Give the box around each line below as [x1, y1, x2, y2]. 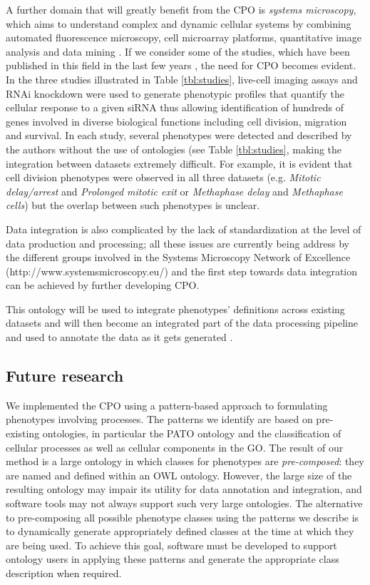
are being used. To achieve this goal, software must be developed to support [6, 537, 337, 552]
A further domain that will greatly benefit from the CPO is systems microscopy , [6, 2, 356, 16]
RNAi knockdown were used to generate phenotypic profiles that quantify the [6, 86, 344, 101]
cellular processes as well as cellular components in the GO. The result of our [6, 439, 344, 454]
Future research [6, 365, 124, 387]
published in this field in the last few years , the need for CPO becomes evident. [6, 58, 356, 73]
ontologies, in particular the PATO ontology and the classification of [42, 426, 341, 441]
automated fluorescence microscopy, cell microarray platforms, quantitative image [6, 30, 361, 45]
